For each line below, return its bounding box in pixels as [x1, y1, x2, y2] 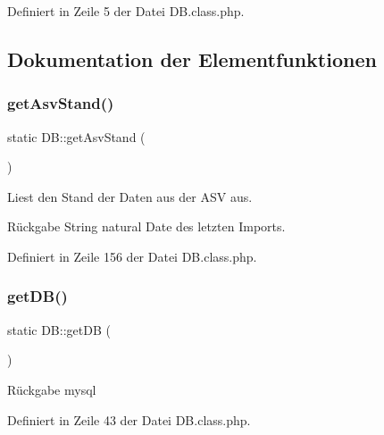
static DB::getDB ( [7, 320, 111, 339]
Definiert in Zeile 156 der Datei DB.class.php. [7, 247, 257, 265]
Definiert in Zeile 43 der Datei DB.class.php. [7, 410, 251, 429]
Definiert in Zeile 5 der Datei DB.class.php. [7, 2, 245, 20]
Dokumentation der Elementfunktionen [7, 45, 377, 72]
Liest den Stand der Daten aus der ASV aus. [7, 187, 253, 205]
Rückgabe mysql [7, 380, 96, 398]
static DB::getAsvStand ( [7, 127, 146, 146]
